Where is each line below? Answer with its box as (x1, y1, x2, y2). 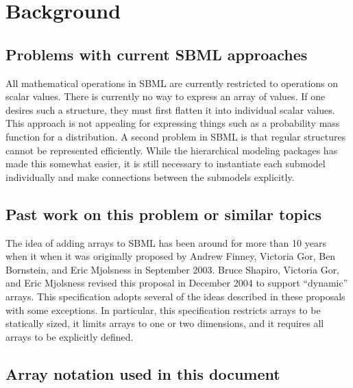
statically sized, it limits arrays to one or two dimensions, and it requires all (5, 316, 324, 330)
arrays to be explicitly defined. (5, 329, 134, 343)
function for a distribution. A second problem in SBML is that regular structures (5, 129, 346, 143)
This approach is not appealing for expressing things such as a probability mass (5, 116, 340, 130)
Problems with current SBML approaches (5, 43, 308, 64)
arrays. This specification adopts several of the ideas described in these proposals (5, 289, 345, 303)
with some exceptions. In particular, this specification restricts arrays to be (5, 302, 321, 317)
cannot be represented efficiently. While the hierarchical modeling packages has (5, 143, 338, 157)
